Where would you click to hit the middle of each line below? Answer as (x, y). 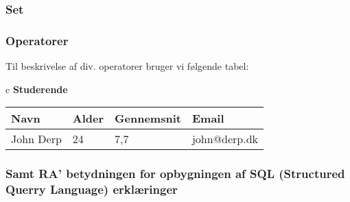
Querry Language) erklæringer (92, 189)
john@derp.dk (225, 139)
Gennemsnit (148, 118)
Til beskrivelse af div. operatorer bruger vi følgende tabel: (127, 66)
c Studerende (37, 89)
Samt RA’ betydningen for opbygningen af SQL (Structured (175, 174)
